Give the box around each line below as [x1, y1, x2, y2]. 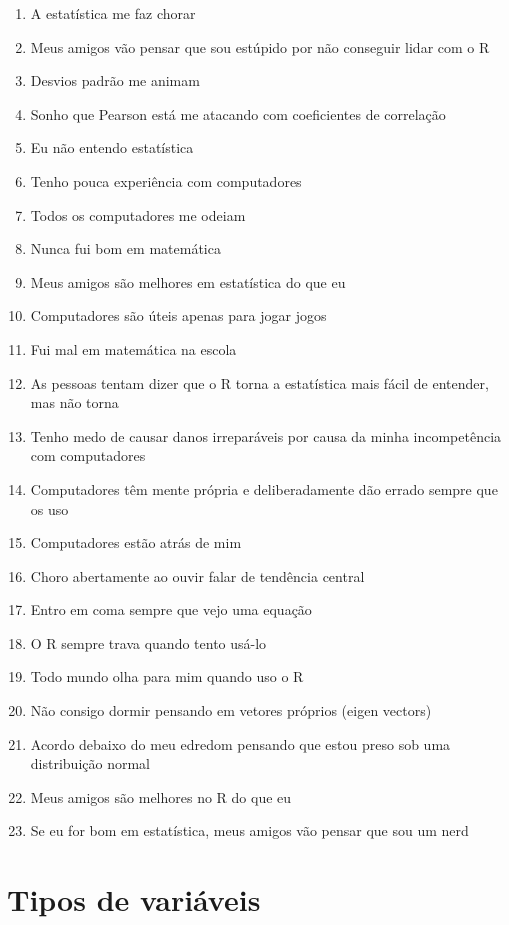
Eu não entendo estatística [30, 137, 194, 158]
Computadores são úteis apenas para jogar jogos [30, 305, 327, 326]
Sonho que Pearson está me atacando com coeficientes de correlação [30, 103, 446, 124]
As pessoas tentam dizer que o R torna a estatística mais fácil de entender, [30, 372, 489, 393]
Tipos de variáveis [7, 879, 261, 920]
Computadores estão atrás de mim [30, 532, 242, 553]
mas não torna [30, 392, 119, 413]
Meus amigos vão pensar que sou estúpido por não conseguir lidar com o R [30, 36, 490, 57]
